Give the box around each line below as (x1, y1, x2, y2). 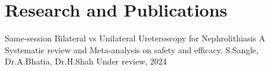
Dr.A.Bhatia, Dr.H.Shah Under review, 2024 (5, 55, 167, 67)
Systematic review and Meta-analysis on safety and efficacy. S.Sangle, (5, 43, 259, 56)
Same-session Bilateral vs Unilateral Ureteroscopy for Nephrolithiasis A (5, 32, 265, 44)
